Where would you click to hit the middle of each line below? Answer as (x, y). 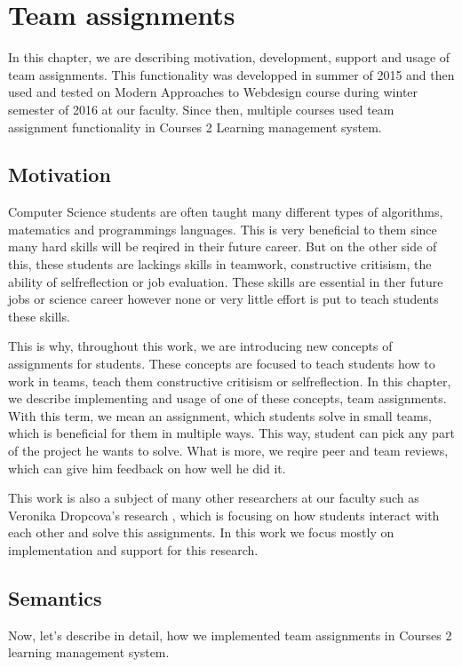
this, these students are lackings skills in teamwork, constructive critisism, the (220, 264)
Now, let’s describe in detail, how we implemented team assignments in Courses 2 (230, 635)
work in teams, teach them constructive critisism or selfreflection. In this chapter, (230, 381)
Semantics (55, 597)
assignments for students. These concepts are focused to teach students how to (222, 364)
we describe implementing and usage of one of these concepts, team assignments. (227, 398)
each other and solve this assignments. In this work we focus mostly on (201, 532)
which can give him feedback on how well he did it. (147, 468)
